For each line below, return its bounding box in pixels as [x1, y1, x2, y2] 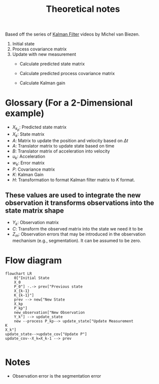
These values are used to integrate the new [5, 191, 141, 199]
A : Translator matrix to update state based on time [12, 143, 115, 149]
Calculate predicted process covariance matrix [19, 71, 115, 77]
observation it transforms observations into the [5, 199, 155, 207]
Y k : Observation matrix [12, 220, 59, 227]
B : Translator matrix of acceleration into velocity [12, 148, 110, 154]
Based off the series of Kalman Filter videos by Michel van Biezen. [5, 31, 140, 38]
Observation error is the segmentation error [12, 373, 101, 379]
